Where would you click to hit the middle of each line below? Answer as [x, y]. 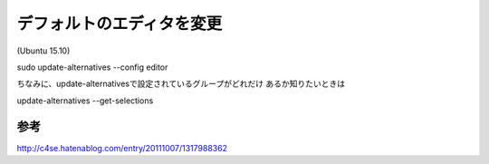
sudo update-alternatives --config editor [92, 67]
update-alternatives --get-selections [85, 101]
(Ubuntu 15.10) [43, 51]
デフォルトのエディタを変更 [120, 24]
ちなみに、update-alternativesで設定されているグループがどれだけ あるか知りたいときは [181, 84]
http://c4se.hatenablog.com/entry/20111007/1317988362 [122, 148]
